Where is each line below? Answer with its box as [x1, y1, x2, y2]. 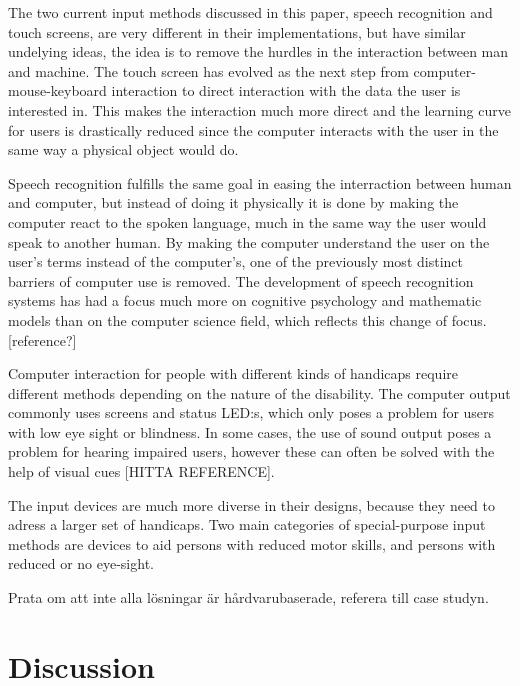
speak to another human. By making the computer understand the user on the [8, 231, 490, 252]
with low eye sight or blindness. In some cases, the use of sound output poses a [8, 421, 492, 442]
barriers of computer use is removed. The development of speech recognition [8, 270, 474, 291]
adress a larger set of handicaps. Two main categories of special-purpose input [8, 514, 486, 535]
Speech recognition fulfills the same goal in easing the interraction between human [8, 172, 512, 193]
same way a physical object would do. [8, 139, 239, 160]
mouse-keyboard [8, 80, 107, 101]
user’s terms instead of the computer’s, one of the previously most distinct [8, 251, 463, 272]
